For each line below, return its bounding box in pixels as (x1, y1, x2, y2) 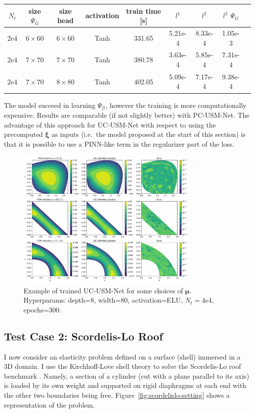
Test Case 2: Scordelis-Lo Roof (4, 328, 163, 343)
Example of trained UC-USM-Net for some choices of (24, 285, 183, 295)
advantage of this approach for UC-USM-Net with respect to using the (4, 119, 216, 129)
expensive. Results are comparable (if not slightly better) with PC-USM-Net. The (4, 109, 250, 120)
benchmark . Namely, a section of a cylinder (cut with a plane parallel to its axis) (4, 370, 250, 381)
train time (126, 5, 161, 16)
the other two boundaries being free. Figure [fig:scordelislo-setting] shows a (4, 389, 230, 400)
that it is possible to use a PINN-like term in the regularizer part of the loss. (4, 138, 234, 149)
